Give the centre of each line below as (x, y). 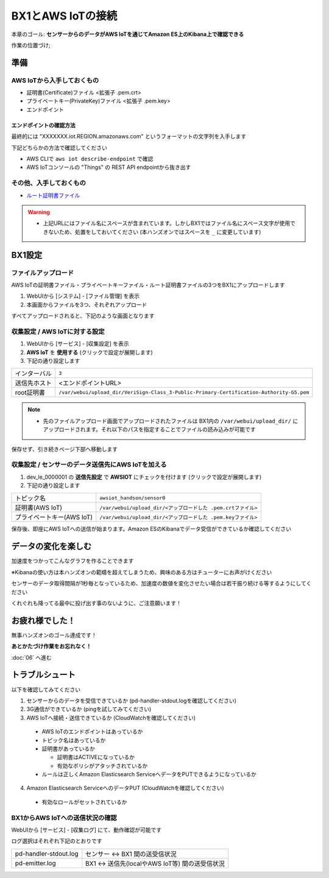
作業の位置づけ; (31, 45)
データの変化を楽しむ (51, 547)
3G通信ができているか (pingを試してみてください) (89, 709)
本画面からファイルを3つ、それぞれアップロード (87, 304)
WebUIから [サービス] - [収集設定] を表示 (78, 344)
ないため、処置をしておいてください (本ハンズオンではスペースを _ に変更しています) (154, 232)
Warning (39, 212)
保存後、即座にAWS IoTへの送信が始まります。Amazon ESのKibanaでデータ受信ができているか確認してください (151, 529)
